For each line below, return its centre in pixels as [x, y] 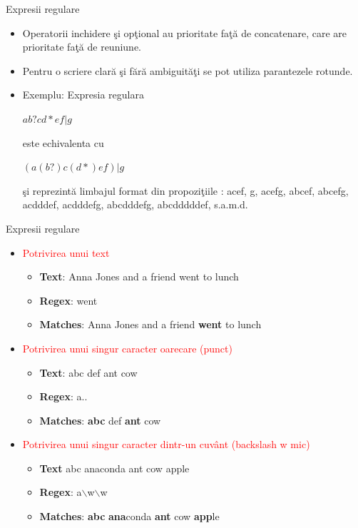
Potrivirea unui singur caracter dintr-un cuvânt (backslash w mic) [166, 444]
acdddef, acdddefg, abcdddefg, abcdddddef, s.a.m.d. [135, 204]
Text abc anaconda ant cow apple [114, 468]
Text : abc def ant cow [88, 372]
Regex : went [68, 300]
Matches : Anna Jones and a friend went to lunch [150, 324]
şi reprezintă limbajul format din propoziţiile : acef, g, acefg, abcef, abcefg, [185, 190]
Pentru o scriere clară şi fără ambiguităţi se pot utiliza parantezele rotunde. [188, 70]
